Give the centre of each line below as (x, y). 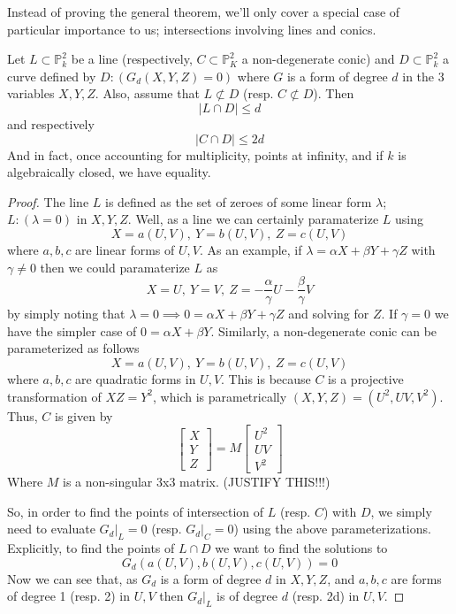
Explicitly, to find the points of (91, 548)
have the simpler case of (72, 330)
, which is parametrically (220, 396)
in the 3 (423, 76)
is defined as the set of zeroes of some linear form (238, 201)
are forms (416, 578)
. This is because (266, 378)
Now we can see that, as (72, 578)
